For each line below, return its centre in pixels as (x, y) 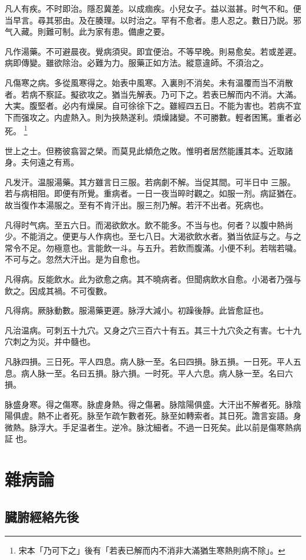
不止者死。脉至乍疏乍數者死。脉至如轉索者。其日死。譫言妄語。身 (173, 416)
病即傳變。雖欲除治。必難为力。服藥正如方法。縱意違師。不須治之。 (137, 63)
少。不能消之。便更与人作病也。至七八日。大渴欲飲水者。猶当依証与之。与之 (153, 236)
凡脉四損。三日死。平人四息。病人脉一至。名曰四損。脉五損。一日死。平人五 (153, 361)
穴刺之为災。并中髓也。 (50, 341)
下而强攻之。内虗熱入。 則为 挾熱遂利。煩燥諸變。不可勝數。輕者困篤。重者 (149, 117)
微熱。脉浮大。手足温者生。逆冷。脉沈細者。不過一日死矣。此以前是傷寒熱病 (153, 427)
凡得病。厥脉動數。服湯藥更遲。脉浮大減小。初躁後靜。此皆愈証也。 (137, 310)
